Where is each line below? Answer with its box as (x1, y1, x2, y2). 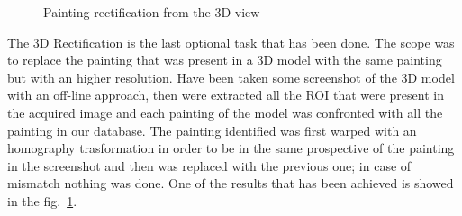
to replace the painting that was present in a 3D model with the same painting (7, 50, 442, 69)
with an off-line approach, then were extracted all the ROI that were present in (7, 85, 444, 104)
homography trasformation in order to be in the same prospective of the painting (7, 139, 455, 157)
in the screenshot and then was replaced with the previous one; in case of (7, 156, 412, 175)
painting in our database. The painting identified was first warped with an (7, 121, 417, 139)
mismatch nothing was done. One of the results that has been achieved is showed (7, 174, 454, 193)
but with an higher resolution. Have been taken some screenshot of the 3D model (7, 67, 455, 86)
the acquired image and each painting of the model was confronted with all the (7, 103, 443, 121)
